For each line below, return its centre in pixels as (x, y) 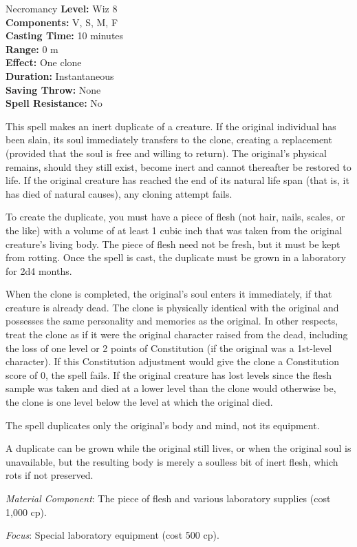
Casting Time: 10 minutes (65, 35)
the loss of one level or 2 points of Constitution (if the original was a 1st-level (169, 348)
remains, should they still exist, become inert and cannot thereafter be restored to (178, 166)
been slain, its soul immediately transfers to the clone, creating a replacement (169, 140)
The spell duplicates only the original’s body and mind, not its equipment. (163, 425)
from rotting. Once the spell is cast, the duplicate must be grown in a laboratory (176, 257)
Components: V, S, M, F (62, 22)
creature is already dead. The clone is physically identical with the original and (172, 307)
